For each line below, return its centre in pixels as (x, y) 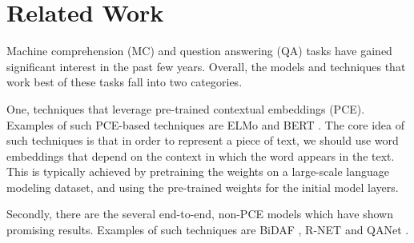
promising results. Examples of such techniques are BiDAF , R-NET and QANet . (208, 230)
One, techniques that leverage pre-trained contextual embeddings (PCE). (186, 108)
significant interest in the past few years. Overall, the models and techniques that (206, 66)
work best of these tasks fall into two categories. (125, 82)
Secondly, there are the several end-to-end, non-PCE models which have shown (200, 214)
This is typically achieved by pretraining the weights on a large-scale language (198, 171)
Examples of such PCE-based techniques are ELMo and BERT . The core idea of (205, 124)
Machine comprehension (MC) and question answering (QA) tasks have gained (199, 51)
